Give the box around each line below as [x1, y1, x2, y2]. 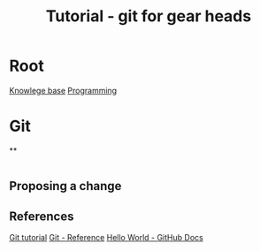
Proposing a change [9, 179, 122, 194]
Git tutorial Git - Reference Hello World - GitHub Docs [9, 232, 203, 243]
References [9, 209, 74, 224]
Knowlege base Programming [9, 85, 118, 95]
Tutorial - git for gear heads [45, 6, 252, 27]
